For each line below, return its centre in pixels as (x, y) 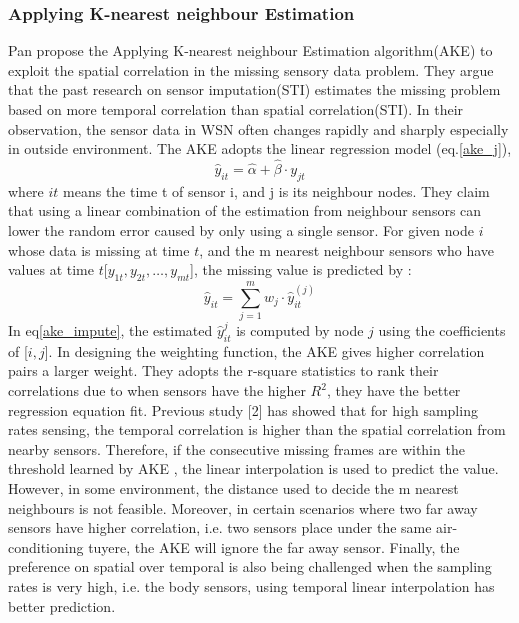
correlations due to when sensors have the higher (157, 390)
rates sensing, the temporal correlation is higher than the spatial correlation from (257, 429)
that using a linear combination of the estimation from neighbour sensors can (245, 210)
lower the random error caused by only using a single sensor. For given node (241, 229)
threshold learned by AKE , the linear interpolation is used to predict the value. (253, 468)
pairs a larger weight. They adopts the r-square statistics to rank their (223, 370)
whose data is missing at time (99, 249)
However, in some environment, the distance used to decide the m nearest (233, 488)
